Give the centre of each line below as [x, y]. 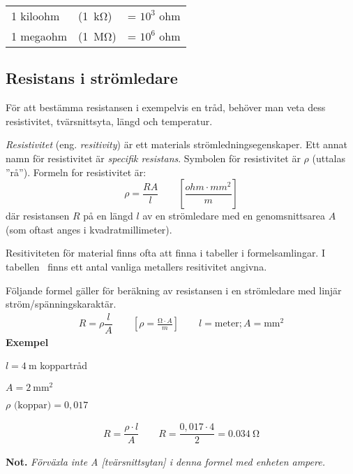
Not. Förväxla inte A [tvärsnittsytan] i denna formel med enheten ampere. [165, 462]
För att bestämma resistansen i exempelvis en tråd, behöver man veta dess [166, 107]
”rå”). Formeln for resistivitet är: [76, 172]
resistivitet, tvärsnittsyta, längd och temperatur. [109, 121]
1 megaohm [39, 36]
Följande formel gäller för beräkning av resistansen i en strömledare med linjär [174, 290]
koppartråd [64, 365]
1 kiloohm [36, 16]
